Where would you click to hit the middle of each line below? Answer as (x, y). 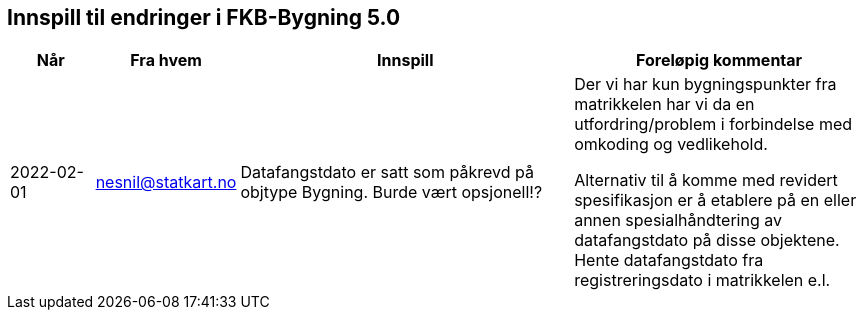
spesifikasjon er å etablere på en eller (715, 200)
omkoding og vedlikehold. (671, 144)
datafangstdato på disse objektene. (707, 240)
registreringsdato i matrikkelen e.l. (702, 280)
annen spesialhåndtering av (678, 220)
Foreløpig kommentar (719, 60)
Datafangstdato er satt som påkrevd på (387, 172)
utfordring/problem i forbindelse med (713, 124)
